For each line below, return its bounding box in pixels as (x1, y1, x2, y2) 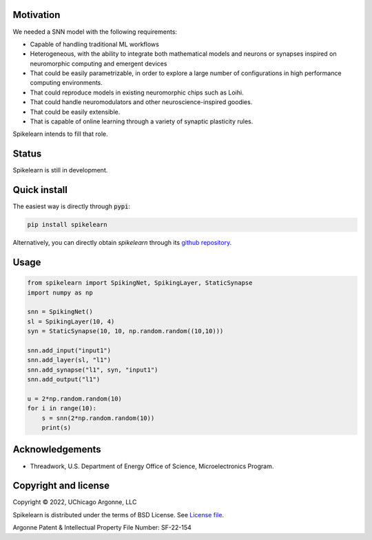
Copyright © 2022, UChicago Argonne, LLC (12, 498, 137, 506)
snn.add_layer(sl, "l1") (27, 356, 112, 364)
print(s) (41, 424, 72, 432)
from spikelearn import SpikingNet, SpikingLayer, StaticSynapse (27, 279, 253, 287)
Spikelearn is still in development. (12, 166, 108, 174)
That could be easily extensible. (30, 108, 121, 116)
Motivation (12, 9, 61, 21)
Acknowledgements (12, 443, 101, 455)
